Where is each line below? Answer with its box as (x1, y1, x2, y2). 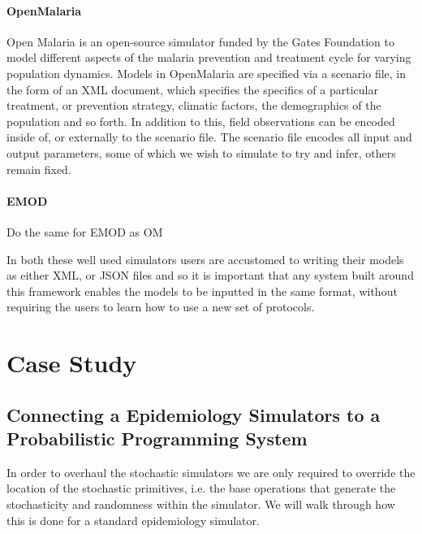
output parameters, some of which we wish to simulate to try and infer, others (6, 144, 396, 161)
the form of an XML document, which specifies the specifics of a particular (6, 80, 378, 98)
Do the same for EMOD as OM (6, 223, 163, 240)
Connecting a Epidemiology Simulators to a (6, 402, 381, 427)
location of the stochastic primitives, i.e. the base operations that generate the (6, 480, 396, 497)
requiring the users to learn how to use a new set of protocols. (6, 298, 315, 315)
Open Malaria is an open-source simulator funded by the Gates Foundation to (6, 33, 394, 50)
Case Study (6, 346, 137, 380)
